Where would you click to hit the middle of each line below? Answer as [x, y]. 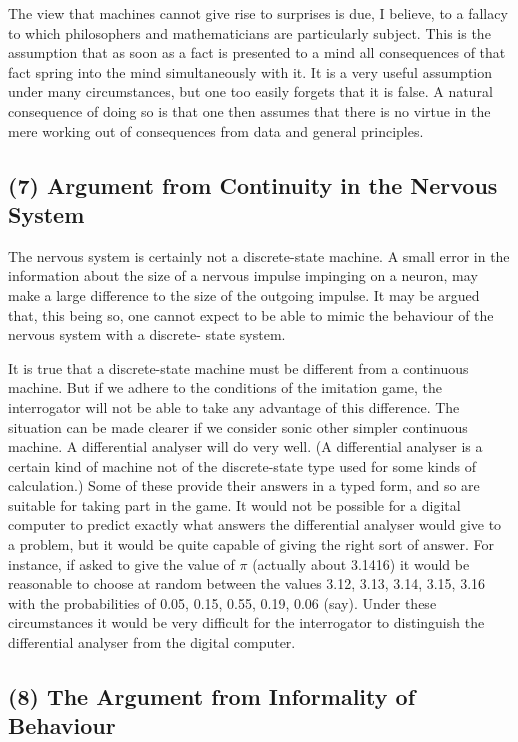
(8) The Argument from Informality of [212, 696]
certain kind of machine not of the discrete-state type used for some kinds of [242, 465]
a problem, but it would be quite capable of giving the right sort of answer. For [251, 544]
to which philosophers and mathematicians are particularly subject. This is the [249, 32]
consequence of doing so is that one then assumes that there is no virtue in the [249, 110]
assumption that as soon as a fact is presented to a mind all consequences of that [257, 52]
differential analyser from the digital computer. [152, 642]
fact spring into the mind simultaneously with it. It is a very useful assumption [250, 71]
